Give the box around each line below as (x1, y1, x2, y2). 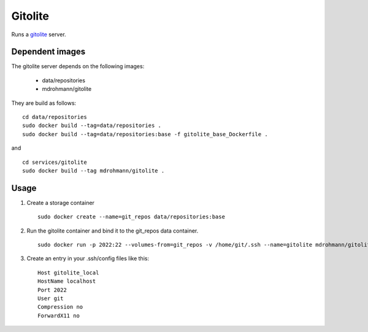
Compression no (37, 304, 83, 311)
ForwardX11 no (37, 312, 80, 319)
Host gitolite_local (37, 269, 99, 276)
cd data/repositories (22, 114, 87, 121)
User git (37, 295, 64, 302)
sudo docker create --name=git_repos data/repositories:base (37, 214, 225, 220)
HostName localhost (37, 278, 96, 285)
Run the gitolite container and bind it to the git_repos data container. (26, 227, 199, 234)
